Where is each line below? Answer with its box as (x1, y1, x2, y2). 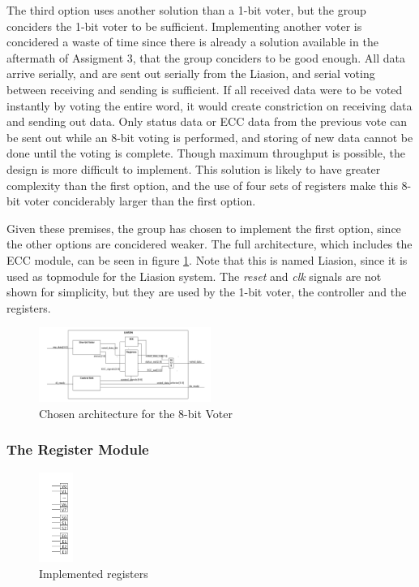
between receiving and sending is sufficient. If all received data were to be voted (6, 80, 403, 97)
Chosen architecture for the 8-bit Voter (39, 404, 233, 421)
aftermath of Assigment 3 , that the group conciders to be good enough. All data (6, 49, 405, 66)
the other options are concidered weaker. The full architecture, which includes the (6, 235, 413, 252)
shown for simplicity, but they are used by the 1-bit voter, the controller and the (6, 283, 407, 300)
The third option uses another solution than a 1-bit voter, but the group (6, 2, 366, 18)
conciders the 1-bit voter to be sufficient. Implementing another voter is (6, 17, 362, 34)
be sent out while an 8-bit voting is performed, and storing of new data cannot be (6, 128, 413, 145)
